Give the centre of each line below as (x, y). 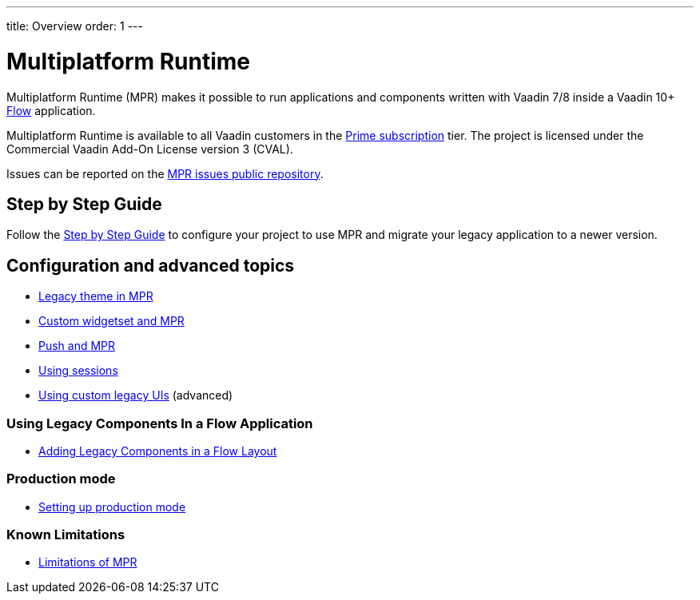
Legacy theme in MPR (96, 296)
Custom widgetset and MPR (111, 321)
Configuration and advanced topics (151, 265)
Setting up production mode (112, 507)
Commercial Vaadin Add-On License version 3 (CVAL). (150, 149)
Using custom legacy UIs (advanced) (136, 395)
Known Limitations (66, 535)
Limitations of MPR (88, 562)
